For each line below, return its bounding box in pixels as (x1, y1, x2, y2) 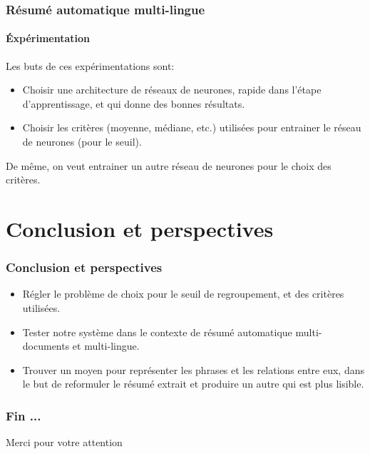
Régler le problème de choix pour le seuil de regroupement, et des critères (22, 286, 344, 301)
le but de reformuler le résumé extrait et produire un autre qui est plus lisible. (22, 376, 364, 391)
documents (22, 338, 70, 353)
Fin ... (6, 406, 41, 424)
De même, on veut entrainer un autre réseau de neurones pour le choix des (6, 158, 332, 173)
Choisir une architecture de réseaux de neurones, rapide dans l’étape (22, 82, 322, 97)
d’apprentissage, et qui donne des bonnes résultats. (22, 96, 245, 111)
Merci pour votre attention (6, 435, 123, 450)
